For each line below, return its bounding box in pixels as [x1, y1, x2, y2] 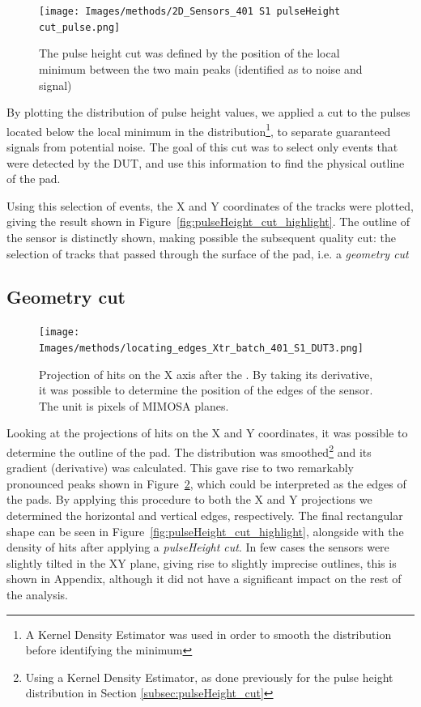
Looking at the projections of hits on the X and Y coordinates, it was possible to [6, 424, 408, 441]
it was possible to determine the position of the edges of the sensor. [39, 381, 373, 398]
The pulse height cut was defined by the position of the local [39, 45, 340, 62]
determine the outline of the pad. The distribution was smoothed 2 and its [6, 441, 372, 460]
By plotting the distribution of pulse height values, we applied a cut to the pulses [6, 104, 410, 121]
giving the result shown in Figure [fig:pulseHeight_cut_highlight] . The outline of [6, 213, 410, 230]
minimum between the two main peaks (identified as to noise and [39, 60, 363, 77]
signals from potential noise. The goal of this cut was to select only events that [6, 138, 398, 155]
